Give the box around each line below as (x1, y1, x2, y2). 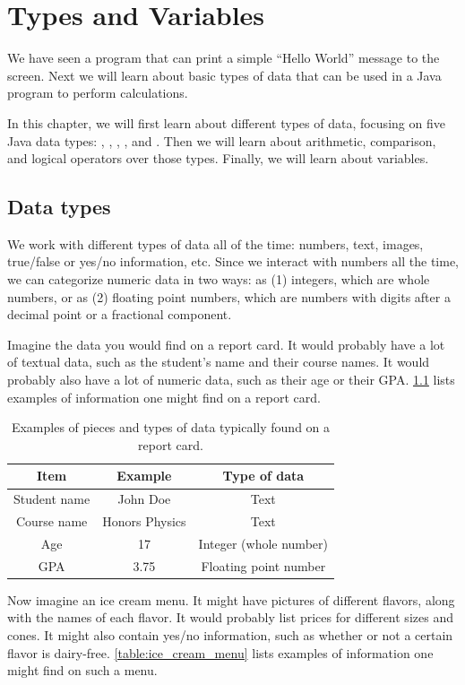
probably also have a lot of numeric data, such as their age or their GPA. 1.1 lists (7, 370, 455, 389)
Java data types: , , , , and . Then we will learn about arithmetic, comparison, (7, 131, 436, 150)
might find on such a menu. (7, 661, 158, 680)
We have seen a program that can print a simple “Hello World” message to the (7, 48, 440, 67)
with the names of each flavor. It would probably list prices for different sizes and (7, 608, 453, 627)
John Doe (117, 490, 171, 508)
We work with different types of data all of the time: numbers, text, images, (7, 234, 424, 253)
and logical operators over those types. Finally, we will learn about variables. (7, 149, 429, 168)
